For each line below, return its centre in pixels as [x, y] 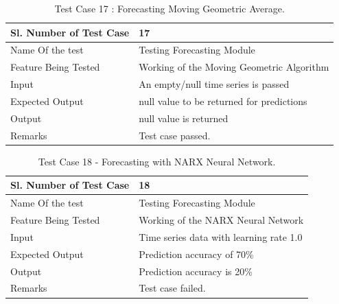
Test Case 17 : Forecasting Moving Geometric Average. [169, 8]
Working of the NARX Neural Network [221, 220]
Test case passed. [175, 135]
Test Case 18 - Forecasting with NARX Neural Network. [157, 161]
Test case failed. [172, 288]
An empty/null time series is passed [214, 84]
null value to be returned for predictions [223, 101]
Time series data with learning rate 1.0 [221, 236]
